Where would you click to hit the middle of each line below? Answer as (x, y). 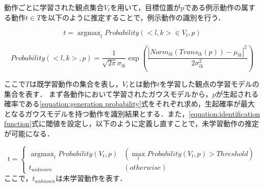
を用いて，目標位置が (145, 7)
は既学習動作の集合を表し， (76, 83)
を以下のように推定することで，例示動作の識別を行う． (133, 17)
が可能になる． (29, 133)
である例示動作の (213, 7)
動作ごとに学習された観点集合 (54, 7)
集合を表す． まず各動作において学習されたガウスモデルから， (108, 93)
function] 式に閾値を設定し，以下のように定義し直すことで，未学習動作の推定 (132, 123)
